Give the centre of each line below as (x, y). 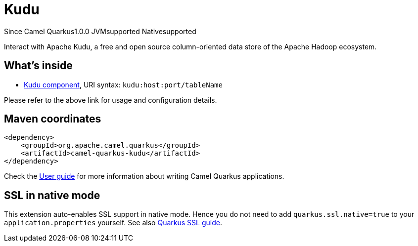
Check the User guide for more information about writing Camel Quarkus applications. (144, 176)
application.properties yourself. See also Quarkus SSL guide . (113, 223)
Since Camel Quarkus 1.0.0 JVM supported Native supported (100, 31)
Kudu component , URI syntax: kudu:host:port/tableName (123, 84)
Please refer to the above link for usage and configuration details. (111, 100)
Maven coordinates (53, 119)
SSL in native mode (52, 195)
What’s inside (38, 66)
